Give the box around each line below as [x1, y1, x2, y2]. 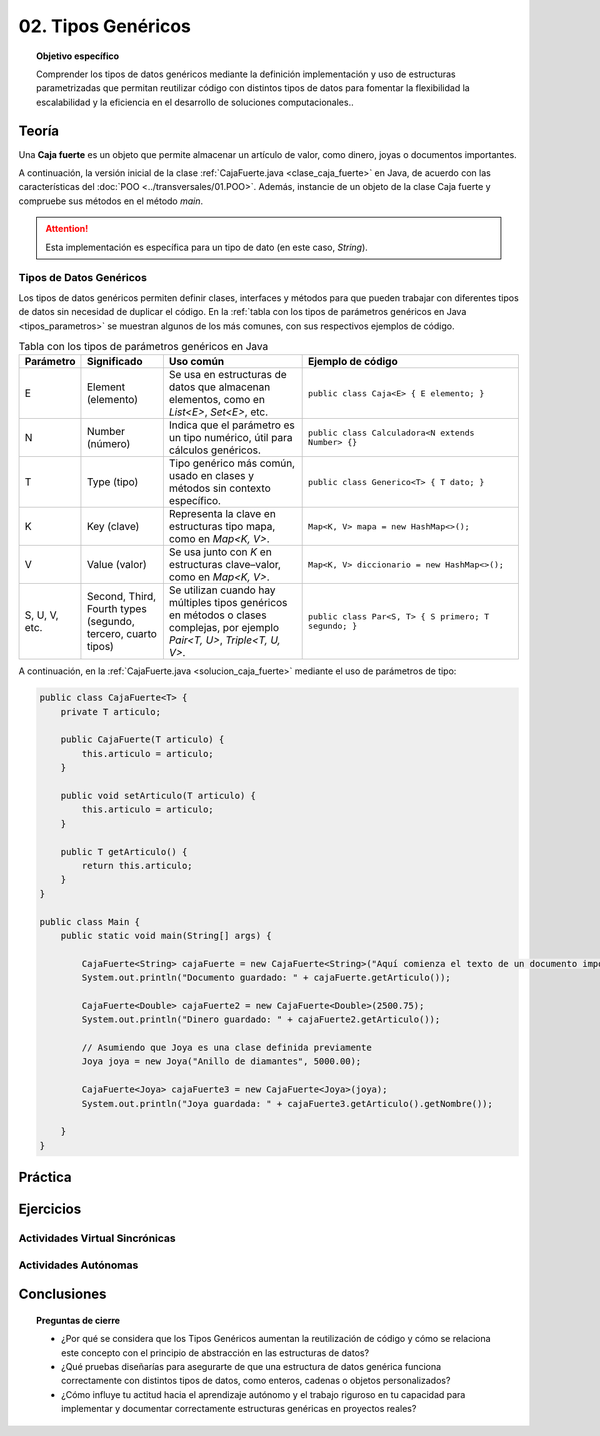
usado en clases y [168, 469, 255, 483]
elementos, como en [168, 393, 265, 407]
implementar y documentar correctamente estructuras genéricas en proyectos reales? [61, 1403, 417, 1415]
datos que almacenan [168, 380, 271, 394]
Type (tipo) [86, 475, 139, 489]
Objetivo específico [36, 50, 120, 62]
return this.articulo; [81, 860, 194, 871]
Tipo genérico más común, [168, 456, 295, 470]
